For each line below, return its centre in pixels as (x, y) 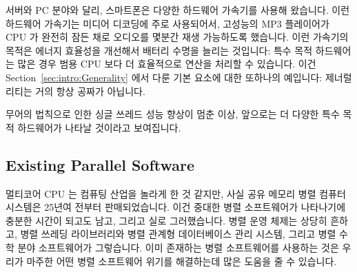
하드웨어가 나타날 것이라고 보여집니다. (99, 127)
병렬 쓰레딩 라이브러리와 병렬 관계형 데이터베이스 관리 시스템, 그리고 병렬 (178, 234)
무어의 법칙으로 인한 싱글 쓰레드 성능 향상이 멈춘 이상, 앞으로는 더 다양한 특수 (173, 114)
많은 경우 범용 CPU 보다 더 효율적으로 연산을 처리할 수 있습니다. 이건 (167, 64)
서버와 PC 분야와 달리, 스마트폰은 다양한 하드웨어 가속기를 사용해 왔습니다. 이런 (178, 10)
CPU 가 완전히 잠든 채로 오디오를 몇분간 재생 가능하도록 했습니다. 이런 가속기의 (177, 37)
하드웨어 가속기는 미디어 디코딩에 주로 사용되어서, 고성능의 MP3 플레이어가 (167, 23)
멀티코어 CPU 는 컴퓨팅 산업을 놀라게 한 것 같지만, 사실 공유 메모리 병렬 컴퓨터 (176, 193)
